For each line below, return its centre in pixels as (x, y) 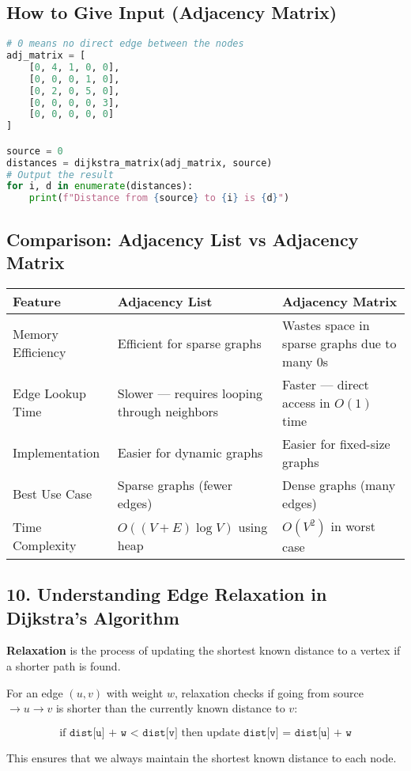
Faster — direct (326, 384)
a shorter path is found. (64, 666)
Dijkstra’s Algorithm (93, 617)
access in (306, 402)
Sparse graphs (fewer (175, 484)
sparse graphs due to (339, 343)
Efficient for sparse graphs (189, 343)
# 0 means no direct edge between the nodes (125, 44)
